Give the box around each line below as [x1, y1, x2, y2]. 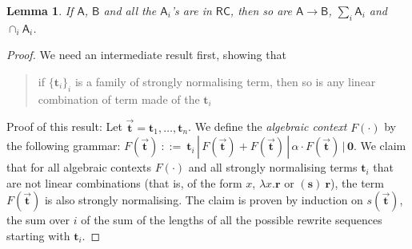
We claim [360, 137, 406, 154]
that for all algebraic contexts [6, 159, 151, 176]
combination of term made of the [38, 90, 200, 107]
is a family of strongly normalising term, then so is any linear [74, 73, 376, 89]
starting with [6, 227, 70, 243]
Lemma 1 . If [6, 2, 74, 18]
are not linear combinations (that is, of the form [6, 174, 242, 191]
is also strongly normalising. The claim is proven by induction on [44, 192, 363, 208]
